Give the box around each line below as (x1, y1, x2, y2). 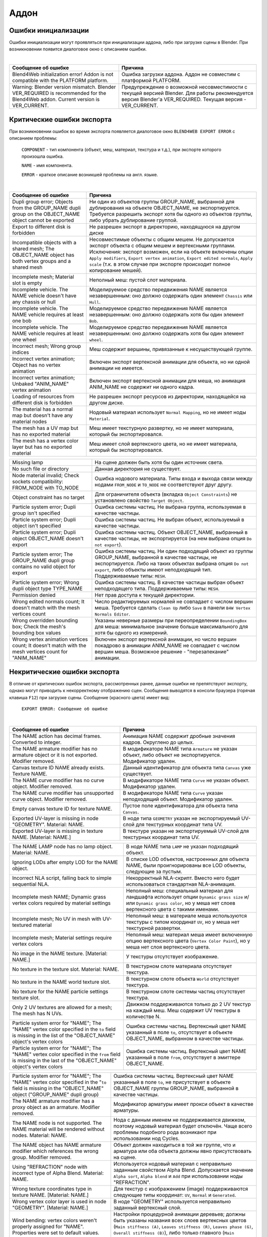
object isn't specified (12, 523, 61, 529)
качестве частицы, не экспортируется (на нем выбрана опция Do (94, 535, 252, 542)
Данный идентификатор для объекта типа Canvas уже (123, 764, 251, 771)
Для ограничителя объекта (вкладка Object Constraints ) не (94, 491, 237, 498)
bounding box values (12, 629, 61, 636)
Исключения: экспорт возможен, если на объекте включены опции (89, 248, 253, 255)
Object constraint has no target (12, 494, 85, 501)
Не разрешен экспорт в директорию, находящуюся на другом (89, 223, 240, 230)
